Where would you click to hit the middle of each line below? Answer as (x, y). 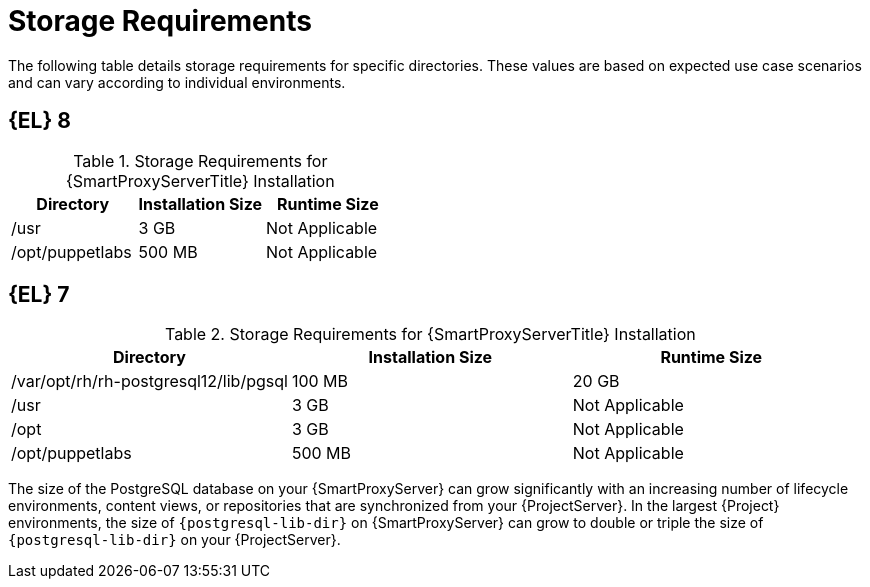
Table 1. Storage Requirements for (200, 160)
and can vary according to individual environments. (177, 82)
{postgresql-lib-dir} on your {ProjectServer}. (174, 540)
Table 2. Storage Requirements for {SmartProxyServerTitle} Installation (430, 334)
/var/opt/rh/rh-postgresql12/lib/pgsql (149, 381)
